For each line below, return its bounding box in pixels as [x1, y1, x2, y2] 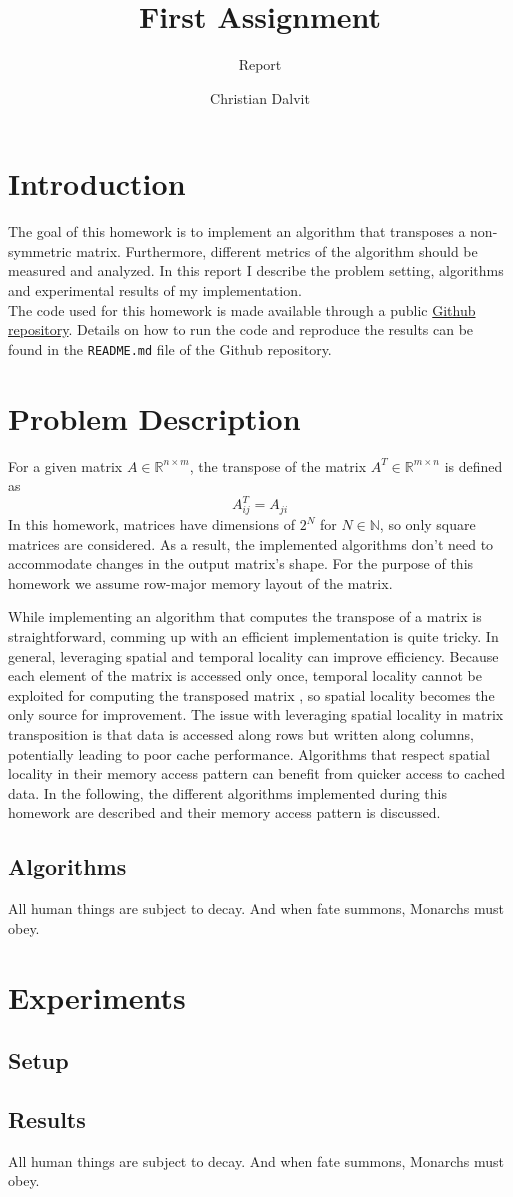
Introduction [8, 163, 186, 204]
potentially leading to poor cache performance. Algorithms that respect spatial [8, 743, 490, 764]
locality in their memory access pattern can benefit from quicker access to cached [8, 763, 506, 784]
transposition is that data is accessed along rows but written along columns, [8, 723, 474, 744]
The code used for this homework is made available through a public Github [8, 299, 476, 320]
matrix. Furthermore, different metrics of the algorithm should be [76, 240, 478, 261]
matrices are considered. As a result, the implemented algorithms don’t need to [8, 533, 494, 554]
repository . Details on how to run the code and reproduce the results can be [8, 319, 474, 340]
